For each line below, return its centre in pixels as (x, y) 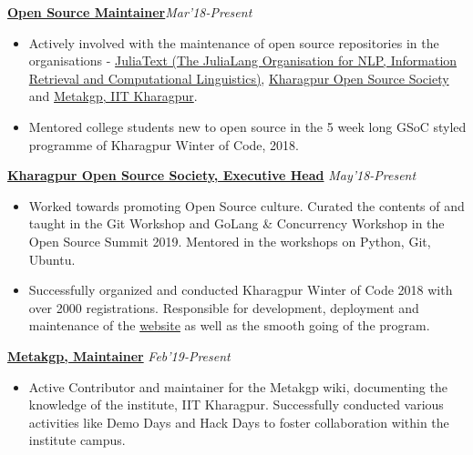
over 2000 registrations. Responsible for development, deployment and (224, 307)
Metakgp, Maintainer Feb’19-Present (119, 355)
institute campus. (77, 440)
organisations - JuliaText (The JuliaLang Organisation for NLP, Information (243, 61)
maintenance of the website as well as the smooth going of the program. (229, 325)
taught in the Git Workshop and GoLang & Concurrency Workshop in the (236, 223)
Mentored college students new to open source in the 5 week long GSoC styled (247, 126)
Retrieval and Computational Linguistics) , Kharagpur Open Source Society (239, 78)
